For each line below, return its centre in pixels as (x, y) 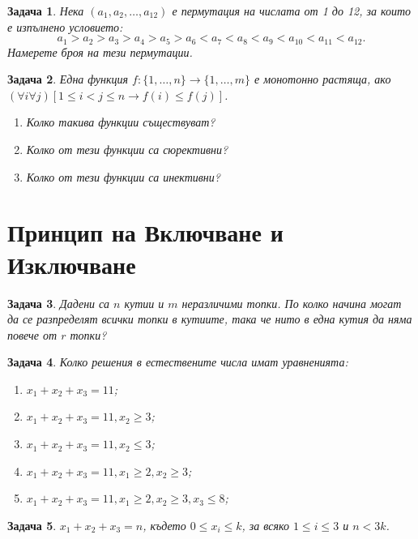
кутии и (144, 303)
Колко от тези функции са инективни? (123, 176)
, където (164, 525)
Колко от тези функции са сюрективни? (127, 150)
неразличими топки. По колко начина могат (292, 303)
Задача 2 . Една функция (68, 79)
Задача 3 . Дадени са (58, 303)
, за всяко (265, 525)
